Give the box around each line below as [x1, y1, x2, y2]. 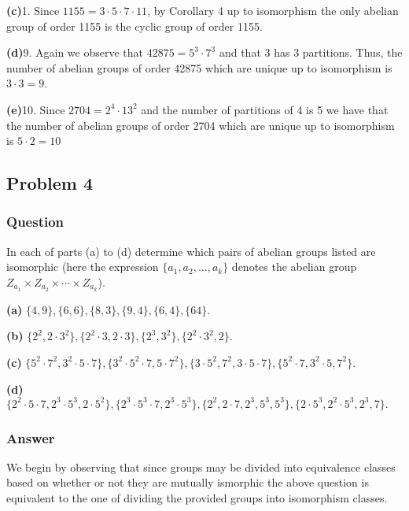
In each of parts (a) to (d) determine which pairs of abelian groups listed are [6, 243, 376, 259]
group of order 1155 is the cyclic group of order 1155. [6, 17, 263, 34]
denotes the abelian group [231, 258, 357, 275]
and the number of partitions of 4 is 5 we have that [141, 101, 389, 117]
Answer [6, 428, 55, 447]
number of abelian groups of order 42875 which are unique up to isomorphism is [6, 59, 392, 76]
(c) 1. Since [6, 2, 60, 18]
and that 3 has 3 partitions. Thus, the [219, 44, 403, 61]
